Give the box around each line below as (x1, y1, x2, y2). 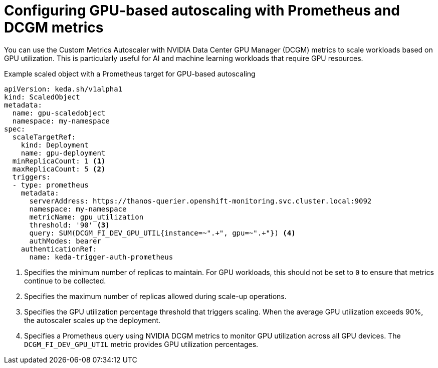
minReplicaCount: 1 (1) (12, 156, 106, 165)
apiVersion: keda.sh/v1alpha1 (4, 84, 123, 93)
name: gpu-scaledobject (12, 108, 106, 117)
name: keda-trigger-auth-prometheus (29, 252, 173, 261)
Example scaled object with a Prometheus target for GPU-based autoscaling (4, 69, 256, 78)
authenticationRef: (21, 244, 97, 253)
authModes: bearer (29, 236, 101, 245)
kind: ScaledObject (4, 92, 80, 101)
